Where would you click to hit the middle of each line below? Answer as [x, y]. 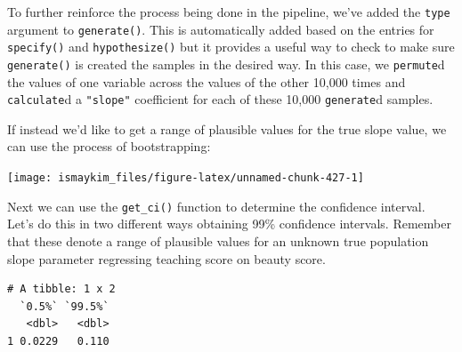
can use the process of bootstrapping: [109, 146]
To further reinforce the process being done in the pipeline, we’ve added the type [229, 12]
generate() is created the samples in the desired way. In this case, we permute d [226, 64]
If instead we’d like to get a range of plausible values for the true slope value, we [227, 128]
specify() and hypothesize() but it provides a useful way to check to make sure [231, 47]
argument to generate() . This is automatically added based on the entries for [221, 29]
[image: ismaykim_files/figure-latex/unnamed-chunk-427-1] [186, 178]
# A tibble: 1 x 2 [61, 289]
